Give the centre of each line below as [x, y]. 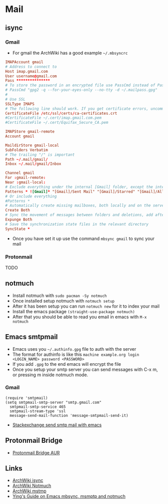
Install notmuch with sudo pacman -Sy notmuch [59, 295]
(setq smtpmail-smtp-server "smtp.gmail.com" [53, 402]
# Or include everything [31, 196]
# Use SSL [15, 99]
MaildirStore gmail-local [32, 145]
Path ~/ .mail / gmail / [27, 159]
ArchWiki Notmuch [32, 486]
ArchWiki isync [28, 480]
